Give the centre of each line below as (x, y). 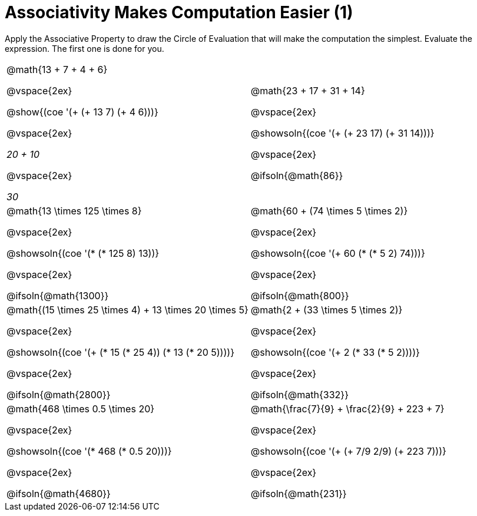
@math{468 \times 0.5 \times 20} (81, 408)
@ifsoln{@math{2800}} (59, 394)
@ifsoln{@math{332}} (299, 394)
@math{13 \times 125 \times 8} (74, 211)
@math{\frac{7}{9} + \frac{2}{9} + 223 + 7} (347, 408)
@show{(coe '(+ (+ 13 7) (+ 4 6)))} (82, 112)
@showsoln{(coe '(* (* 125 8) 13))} (83, 253)
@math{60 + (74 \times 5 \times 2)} (329, 211)
